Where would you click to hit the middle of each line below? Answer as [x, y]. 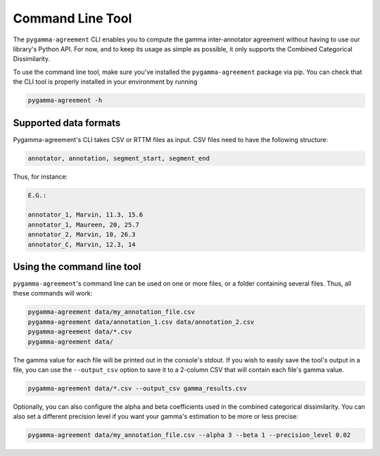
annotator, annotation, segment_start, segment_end [119, 158]
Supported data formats [67, 123]
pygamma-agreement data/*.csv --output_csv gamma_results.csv [137, 388]
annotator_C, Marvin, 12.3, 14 [82, 244]
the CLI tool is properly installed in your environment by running [105, 82]
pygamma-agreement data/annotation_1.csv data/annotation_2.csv [141, 322]
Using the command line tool [77, 266]
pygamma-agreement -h [65, 101]
